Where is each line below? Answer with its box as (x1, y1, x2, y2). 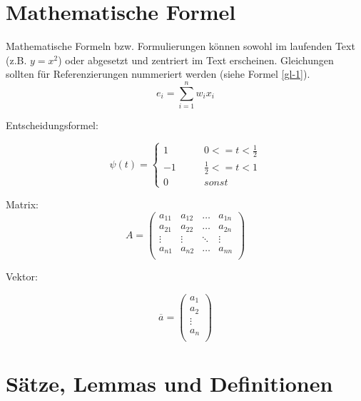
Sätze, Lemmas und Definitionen (6, 369, 333, 398)
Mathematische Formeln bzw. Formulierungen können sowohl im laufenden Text (6, 39, 355, 54)
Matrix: (6, 196, 39, 211)
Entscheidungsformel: (6, 118, 98, 133)
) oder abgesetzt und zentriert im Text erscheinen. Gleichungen (58, 52, 334, 67)
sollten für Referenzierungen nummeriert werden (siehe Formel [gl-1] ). (6, 66, 310, 81)
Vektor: (6, 269, 38, 284)
